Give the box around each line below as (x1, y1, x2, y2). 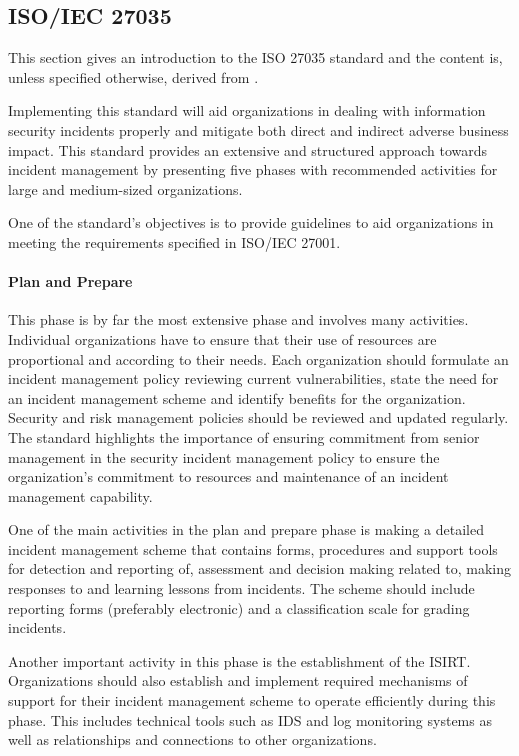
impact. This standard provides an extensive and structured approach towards (8, 139, 488, 160)
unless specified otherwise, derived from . (8, 66, 259, 87)
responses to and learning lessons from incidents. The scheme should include (8, 578, 475, 599)
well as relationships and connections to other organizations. (8, 729, 377, 750)
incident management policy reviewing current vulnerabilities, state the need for (8, 368, 499, 389)
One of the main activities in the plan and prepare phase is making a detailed (8, 519, 484, 540)
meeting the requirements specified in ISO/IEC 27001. (8, 231, 341, 252)
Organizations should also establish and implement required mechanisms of (8, 670, 468, 691)
